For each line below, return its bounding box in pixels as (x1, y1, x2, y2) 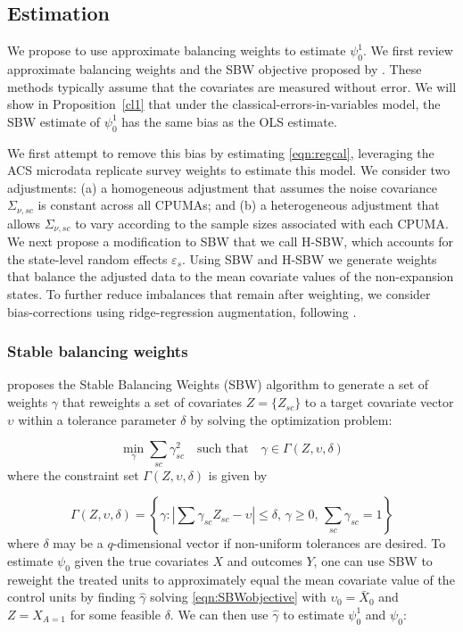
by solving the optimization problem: (190, 410, 393, 428)
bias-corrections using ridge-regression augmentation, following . (7, 302, 357, 320)
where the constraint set (7, 465, 139, 484)
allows (7, 213, 41, 232)
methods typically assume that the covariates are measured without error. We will (7, 77, 457, 96)
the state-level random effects (7, 249, 168, 268)
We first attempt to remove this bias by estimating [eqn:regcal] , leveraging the (7, 143, 434, 162)
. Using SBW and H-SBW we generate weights (182, 249, 437, 268)
